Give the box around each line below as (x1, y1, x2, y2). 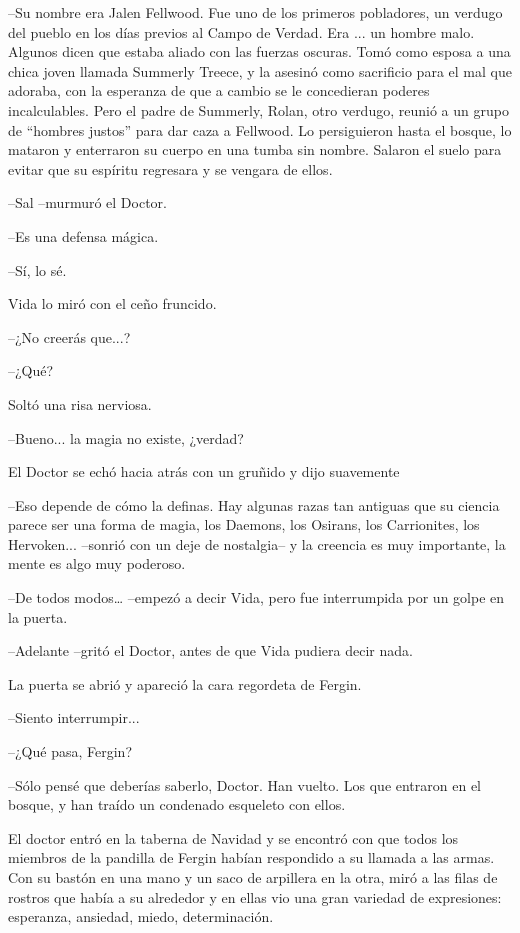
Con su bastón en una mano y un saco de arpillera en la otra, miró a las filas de (8, 867, 498, 887)
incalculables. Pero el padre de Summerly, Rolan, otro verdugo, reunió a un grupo (8, 99, 509, 120)
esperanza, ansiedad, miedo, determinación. (8, 906, 274, 927)
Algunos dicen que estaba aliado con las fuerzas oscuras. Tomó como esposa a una (8, 41, 511, 62)
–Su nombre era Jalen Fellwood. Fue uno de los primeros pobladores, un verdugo (8, 2, 503, 22)
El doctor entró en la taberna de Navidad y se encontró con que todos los (8, 827, 459, 848)
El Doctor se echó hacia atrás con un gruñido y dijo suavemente (8, 461, 400, 482)
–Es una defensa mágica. (8, 225, 159, 246)
